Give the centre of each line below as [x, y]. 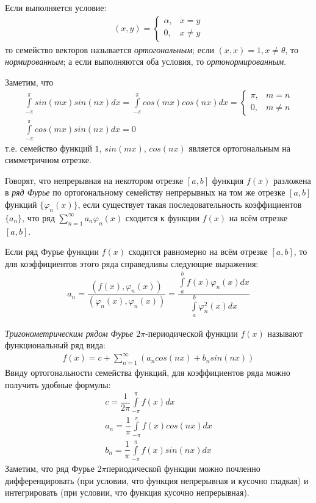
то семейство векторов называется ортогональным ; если [110, 49]
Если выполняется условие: [56, 7]
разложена [292, 180]
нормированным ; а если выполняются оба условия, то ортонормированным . [146, 61]
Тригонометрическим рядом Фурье [69, 333]
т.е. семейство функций [48, 148]
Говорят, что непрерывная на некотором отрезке [94, 180]
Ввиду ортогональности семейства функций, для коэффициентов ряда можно [148, 373]
